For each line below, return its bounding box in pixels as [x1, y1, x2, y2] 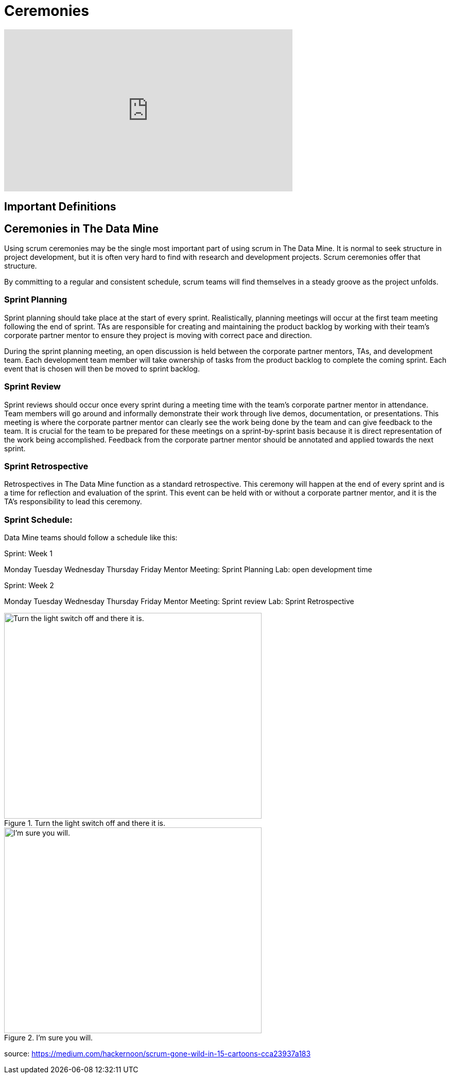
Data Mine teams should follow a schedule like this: [4, 533, 178, 542]
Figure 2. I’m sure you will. [4, 1033, 93, 1042]
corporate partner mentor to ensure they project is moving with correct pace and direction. [4, 330, 312, 340]
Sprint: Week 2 [4, 581, 54, 590]
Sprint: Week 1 [4, 549, 53, 558]
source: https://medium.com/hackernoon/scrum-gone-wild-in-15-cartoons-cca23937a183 [4, 1049, 311, 1058]
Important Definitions [4, 200, 116, 214]
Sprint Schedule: [4, 514, 73, 525]
